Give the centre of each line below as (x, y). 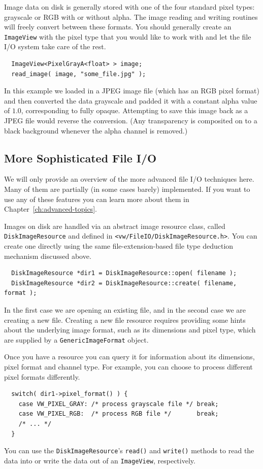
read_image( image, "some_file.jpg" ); (79, 74)
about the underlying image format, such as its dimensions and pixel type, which (130, 330)
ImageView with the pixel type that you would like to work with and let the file (128, 36)
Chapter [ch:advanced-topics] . (51, 209)
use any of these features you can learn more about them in (97, 199)
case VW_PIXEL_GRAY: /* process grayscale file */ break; (119, 404)
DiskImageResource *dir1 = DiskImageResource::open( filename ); (124, 273)
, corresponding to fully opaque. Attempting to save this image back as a (135, 110)
